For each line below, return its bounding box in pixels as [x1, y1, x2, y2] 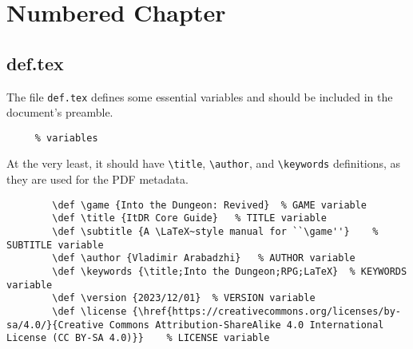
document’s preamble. [6, 104, 113, 121]
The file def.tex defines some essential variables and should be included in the [6, 88, 393, 105]
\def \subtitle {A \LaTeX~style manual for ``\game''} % [52, 226, 379, 238]
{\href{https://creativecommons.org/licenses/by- [132, 305, 401, 317]
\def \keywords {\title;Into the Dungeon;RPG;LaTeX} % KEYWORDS [52, 266, 407, 278]
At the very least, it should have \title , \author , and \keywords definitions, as [6, 155, 401, 172]
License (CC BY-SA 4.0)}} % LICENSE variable [6, 332, 270, 344]
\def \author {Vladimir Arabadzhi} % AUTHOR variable [52, 252, 355, 264]
